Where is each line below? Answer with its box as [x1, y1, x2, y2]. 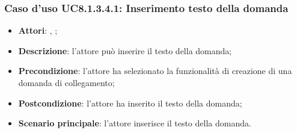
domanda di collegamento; [18, 76, 115, 88]
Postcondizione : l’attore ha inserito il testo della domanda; [18, 96, 242, 109]
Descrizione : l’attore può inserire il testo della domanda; [18, 44, 232, 57]
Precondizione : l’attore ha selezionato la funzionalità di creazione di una [18, 64, 292, 77]
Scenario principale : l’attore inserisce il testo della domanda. [18, 117, 251, 129]
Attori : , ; [18, 24, 58, 37]
